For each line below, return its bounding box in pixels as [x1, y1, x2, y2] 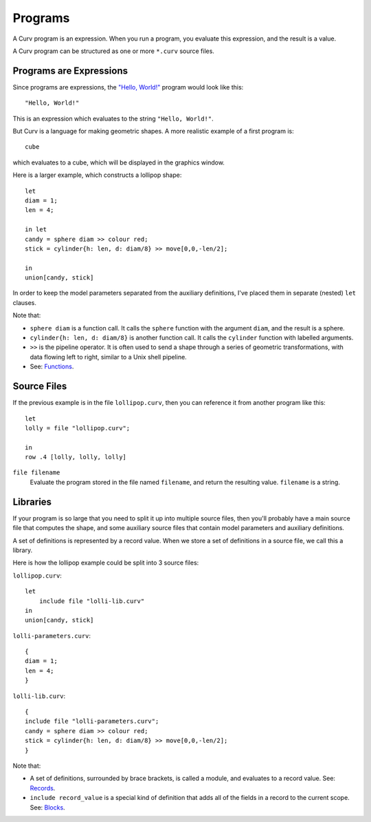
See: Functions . [30, 362, 74, 371]
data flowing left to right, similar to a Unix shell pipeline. [30, 352, 187, 361]
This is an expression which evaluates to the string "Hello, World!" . [12, 114, 214, 123]
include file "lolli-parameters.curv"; [25, 717, 159, 726]
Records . [30, 783, 56, 792]
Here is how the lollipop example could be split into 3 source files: [12, 558, 199, 567]
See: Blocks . [30, 803, 65, 812]
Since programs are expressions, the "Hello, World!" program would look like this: [12, 83, 244, 91]
